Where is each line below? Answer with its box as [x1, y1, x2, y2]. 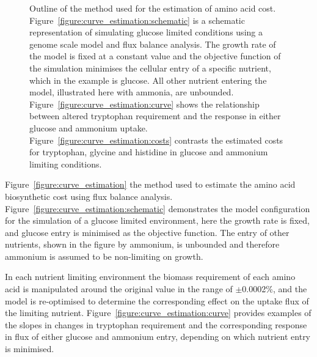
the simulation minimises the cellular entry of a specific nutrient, [29, 61, 271, 74]
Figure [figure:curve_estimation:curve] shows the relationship [29, 97, 260, 110]
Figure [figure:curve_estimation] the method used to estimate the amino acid [5, 178, 296, 191]
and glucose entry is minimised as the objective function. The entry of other [5, 226, 290, 238]
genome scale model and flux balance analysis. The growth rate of [29, 37, 276, 50]
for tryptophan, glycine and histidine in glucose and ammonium [29, 145, 268, 158]
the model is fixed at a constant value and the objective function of [29, 50, 281, 62]
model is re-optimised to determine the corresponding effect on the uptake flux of [5, 294, 309, 307]
